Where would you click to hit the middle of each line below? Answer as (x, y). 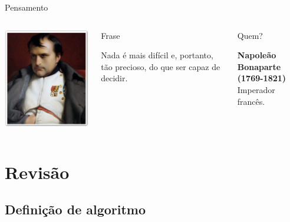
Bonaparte (259, 66)
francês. (251, 101)
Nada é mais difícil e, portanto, (157, 55)
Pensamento (27, 7)
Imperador (256, 89)
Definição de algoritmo (75, 209)
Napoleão (257, 55)
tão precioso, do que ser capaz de (161, 66)
